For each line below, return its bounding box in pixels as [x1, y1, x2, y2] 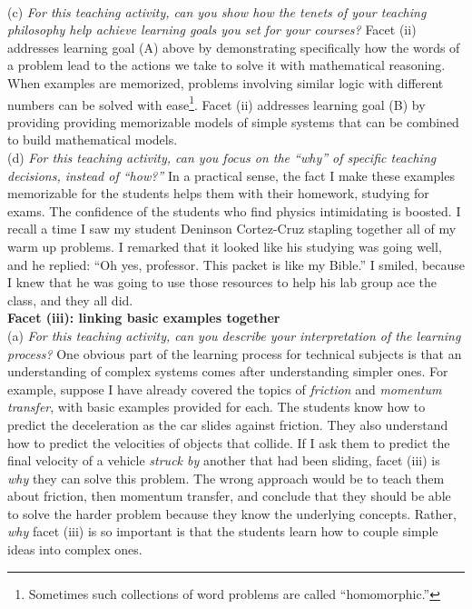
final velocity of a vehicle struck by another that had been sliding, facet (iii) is [7, 451, 440, 470]
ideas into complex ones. [7, 540, 143, 559]
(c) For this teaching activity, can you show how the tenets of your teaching [7, 2, 427, 21]
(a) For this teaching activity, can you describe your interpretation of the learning [7, 325, 461, 344]
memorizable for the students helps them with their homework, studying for [7, 184, 429, 203]
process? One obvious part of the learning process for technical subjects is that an [7, 344, 462, 363]
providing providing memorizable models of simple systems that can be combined [7, 112, 459, 131]
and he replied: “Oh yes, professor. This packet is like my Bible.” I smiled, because [7, 255, 466, 274]
